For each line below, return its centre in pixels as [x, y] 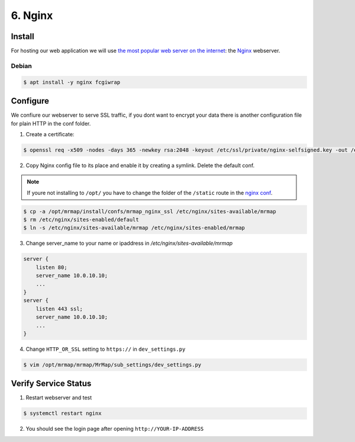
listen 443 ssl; [59, 309]
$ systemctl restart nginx [62, 414]
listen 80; [51, 267]
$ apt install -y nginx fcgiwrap [72, 82]
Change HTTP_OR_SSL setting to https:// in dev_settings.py [106, 349]
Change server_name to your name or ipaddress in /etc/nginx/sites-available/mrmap [129, 244]
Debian [21, 66]
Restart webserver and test [59, 398]
